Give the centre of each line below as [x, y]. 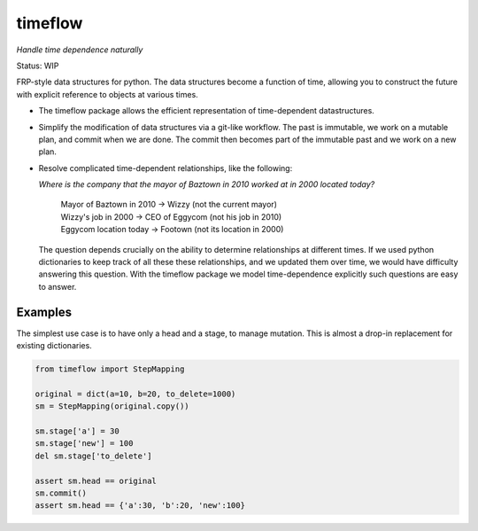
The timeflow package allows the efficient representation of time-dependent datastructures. [207, 111]
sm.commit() [61, 493]
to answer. [58, 286]
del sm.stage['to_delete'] [93, 456]
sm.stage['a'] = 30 [77, 431]
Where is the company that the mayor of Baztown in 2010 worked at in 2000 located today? [207, 184]
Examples [44, 312]
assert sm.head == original [96, 480]
